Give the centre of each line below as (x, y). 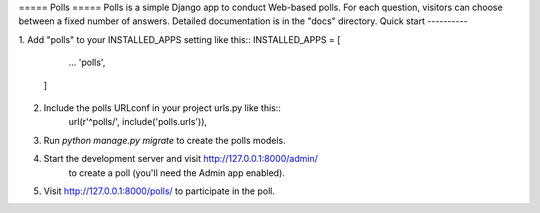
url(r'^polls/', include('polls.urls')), (138, 122)
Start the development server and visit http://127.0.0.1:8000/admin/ (181, 159)
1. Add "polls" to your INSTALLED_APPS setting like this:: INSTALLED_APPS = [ (179, 39)
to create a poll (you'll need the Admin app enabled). (176, 172)
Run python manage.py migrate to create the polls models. (164, 140)
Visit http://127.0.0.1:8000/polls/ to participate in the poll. (159, 191)
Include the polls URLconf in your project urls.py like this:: (162, 107)
